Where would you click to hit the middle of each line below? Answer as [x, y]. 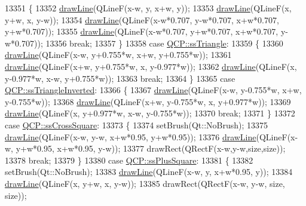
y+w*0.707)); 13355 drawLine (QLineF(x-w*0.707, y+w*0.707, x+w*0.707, [142, 31]
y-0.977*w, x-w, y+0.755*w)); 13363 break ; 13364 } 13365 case [120, 78]
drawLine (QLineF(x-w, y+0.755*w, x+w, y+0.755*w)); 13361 [118, 55]
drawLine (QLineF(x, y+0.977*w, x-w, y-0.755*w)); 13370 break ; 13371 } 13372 [150, 113]
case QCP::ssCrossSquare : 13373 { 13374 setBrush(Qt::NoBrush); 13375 [137, 124]
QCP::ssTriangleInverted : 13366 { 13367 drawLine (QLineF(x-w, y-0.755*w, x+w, [153, 90]
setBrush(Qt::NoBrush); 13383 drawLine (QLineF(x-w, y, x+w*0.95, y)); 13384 [149, 172]
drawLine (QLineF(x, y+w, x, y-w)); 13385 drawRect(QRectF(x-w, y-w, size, [145, 183]
